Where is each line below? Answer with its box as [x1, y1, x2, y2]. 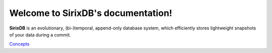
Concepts [9, 41, 30, 47]
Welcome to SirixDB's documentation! [9, 7, 172, 18]
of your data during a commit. [9, 31, 72, 37]
